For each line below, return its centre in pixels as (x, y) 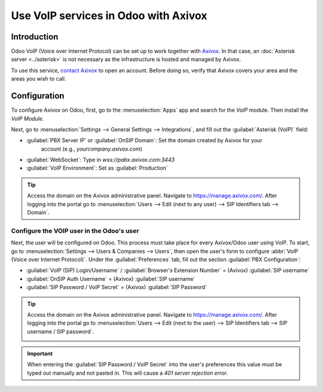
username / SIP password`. (60, 331)
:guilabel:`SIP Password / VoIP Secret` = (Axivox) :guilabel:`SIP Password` (117, 287)
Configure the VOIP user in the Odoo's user (75, 231)
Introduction (35, 37)
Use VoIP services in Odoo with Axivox (109, 16)
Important (40, 354)
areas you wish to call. (39, 79)
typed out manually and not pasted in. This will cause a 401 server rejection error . (128, 373)
